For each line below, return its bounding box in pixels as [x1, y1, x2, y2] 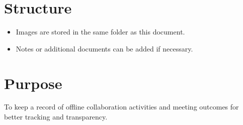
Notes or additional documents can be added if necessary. [16, 43, 193, 53]
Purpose [4, 72, 62, 93]
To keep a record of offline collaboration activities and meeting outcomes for [4, 101, 239, 112]
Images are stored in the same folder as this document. [16, 26, 185, 37]
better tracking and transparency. [4, 111, 108, 122]
